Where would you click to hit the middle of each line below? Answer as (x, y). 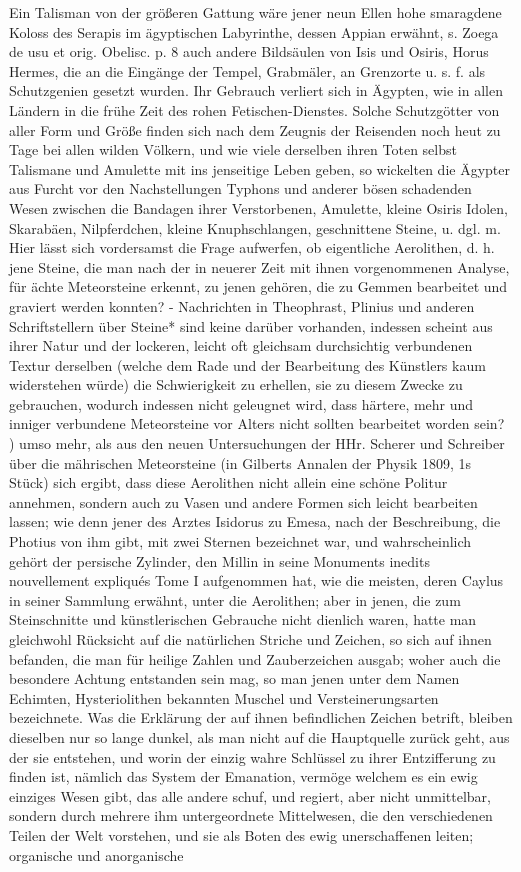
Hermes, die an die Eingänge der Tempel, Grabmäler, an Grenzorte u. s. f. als (247, 70)
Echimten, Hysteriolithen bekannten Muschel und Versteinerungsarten (224, 697)
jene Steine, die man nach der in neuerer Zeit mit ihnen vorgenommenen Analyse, (259, 266)
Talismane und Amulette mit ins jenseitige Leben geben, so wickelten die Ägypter (260, 168)
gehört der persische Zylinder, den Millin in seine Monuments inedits (219, 560)
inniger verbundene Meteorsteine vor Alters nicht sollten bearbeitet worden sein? (257, 423)
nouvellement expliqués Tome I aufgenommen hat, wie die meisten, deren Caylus (256, 580)
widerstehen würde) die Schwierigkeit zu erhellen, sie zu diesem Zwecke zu (236, 384)
